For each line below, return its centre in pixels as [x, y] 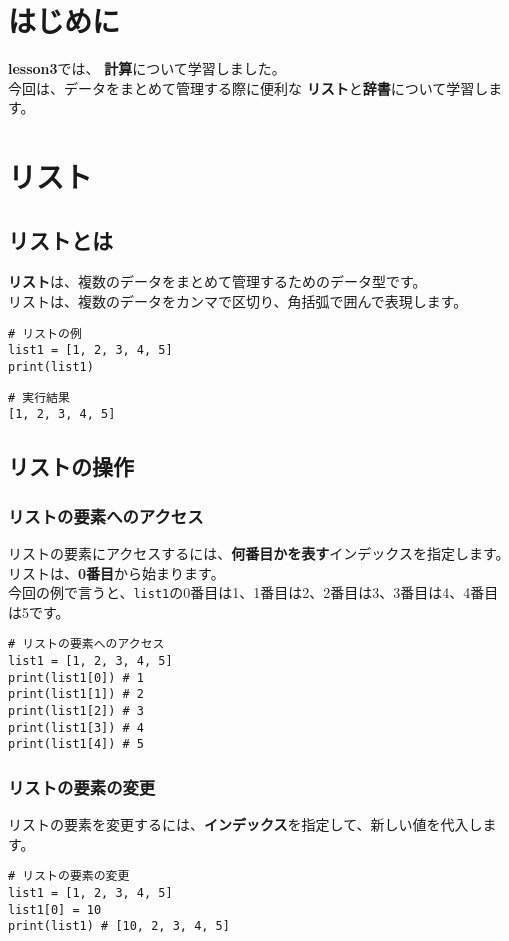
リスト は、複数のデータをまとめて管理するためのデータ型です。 [217, 281]
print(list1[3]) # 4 [76, 727]
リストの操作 [71, 466]
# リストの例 [45, 333]
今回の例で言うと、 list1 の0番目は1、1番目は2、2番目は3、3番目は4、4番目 [253, 592]
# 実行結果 [39, 397]
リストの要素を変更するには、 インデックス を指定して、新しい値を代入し [245, 824]
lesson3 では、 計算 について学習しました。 [147, 68]
